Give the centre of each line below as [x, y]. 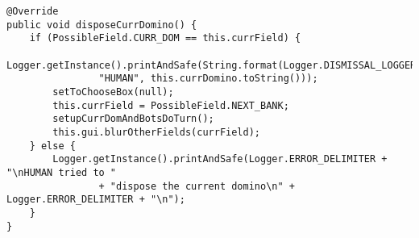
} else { [52, 146]
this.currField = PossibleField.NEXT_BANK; [171, 105]
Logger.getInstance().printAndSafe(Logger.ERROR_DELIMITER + [220, 159]
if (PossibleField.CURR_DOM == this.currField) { [165, 38]
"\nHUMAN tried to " [62, 172]
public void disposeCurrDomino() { [102, 25]
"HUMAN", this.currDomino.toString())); [208, 79]
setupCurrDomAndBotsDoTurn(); [133, 119]
